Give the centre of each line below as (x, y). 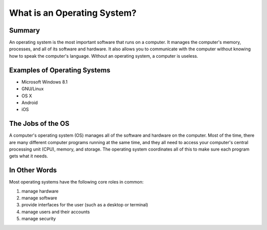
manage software (39, 198)
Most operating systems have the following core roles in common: (76, 182)
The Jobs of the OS (39, 124)
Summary (24, 30)
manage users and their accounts (56, 212)
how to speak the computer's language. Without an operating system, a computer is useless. (104, 56)
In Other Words (33, 170)
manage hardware (40, 191)
